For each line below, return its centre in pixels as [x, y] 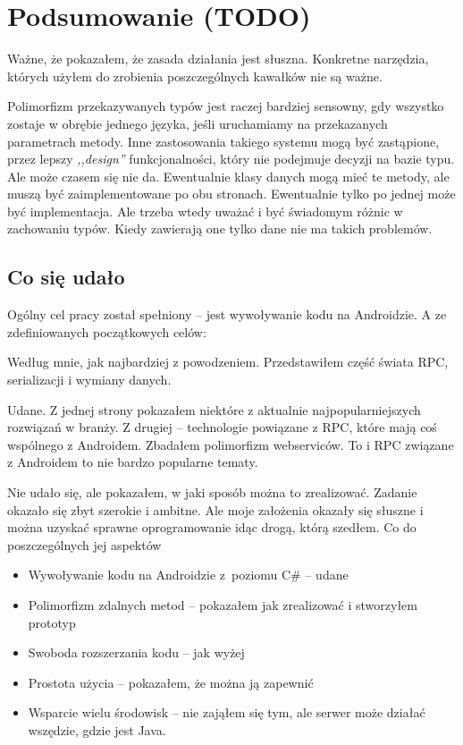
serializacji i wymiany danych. [89, 380]
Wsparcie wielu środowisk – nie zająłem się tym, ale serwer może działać [227, 712]
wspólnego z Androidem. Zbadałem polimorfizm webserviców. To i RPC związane [231, 444]
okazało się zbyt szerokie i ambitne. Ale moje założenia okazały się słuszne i [215, 509]
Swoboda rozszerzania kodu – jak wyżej [136, 652]
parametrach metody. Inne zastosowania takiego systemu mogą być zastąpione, [223, 141]
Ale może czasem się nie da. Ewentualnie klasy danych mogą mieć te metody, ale [228, 176]
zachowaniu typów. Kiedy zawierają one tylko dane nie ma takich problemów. [220, 229]
